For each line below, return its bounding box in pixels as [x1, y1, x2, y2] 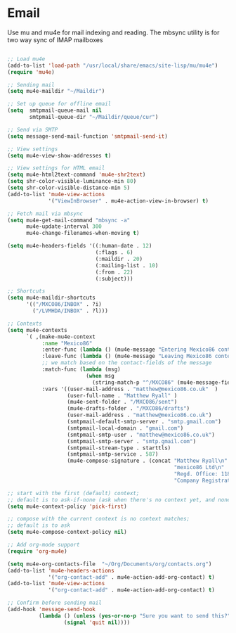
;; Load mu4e [7, 55, 46, 63]
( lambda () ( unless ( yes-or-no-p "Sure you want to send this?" [38, 612, 231, 620]
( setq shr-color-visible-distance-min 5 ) [7, 184, 131, 191]
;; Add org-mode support [7, 542, 80, 549]
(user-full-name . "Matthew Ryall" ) [67, 392, 178, 399]
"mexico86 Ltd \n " [173, 464, 225, 471]
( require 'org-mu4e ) [7, 547, 68, 555]
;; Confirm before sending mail [7, 599, 102, 606]
